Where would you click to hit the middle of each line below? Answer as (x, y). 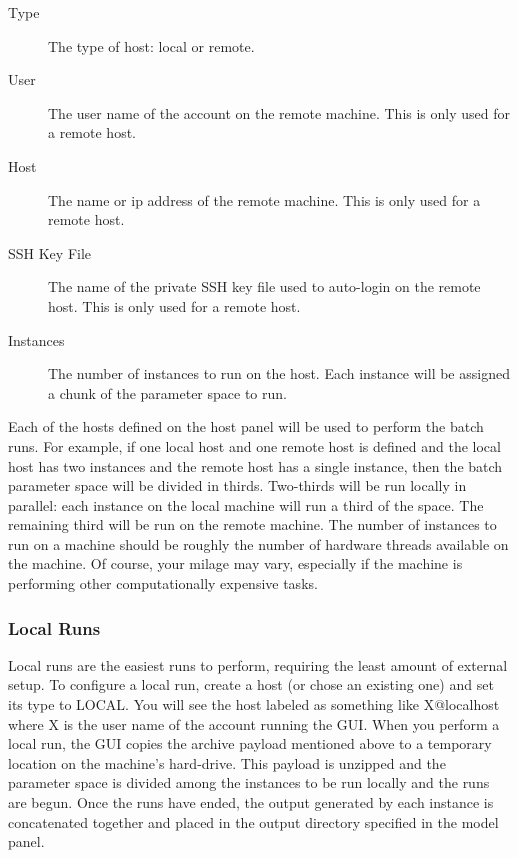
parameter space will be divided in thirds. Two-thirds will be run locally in (237, 485)
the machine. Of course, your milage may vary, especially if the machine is (235, 563)
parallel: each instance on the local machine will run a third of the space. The (246, 504)
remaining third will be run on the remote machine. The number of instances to (252, 524)
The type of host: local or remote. (151, 45)
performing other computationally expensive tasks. (163, 583)
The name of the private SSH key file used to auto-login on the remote (264, 286)
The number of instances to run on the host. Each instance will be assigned (279, 373)
